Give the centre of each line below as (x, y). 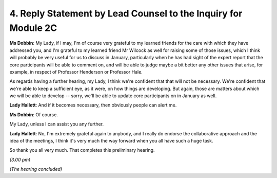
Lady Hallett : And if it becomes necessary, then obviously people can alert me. (93, 105)
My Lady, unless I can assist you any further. (57, 124)
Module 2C (33, 28)
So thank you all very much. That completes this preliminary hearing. (82, 150)
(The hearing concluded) (36, 169)
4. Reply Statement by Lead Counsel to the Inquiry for (126, 13)
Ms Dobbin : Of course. (34, 114)
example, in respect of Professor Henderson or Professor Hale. (76, 72)
